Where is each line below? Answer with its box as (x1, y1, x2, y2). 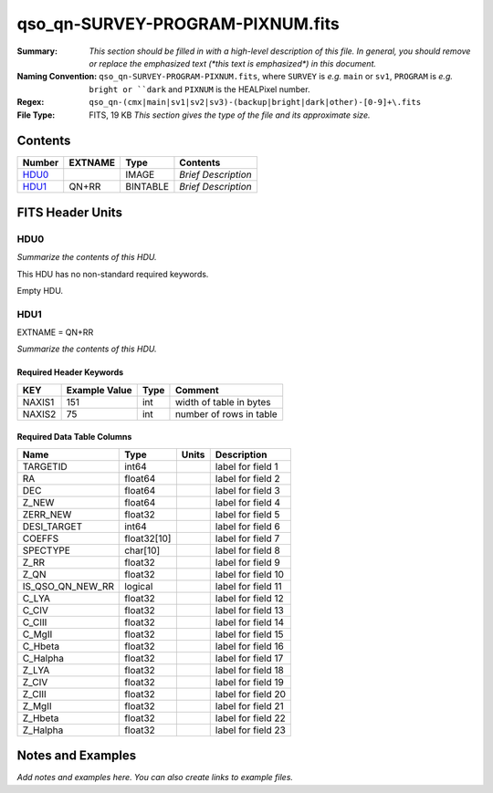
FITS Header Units (16, 204, 123, 220)
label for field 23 (215, 724, 287, 736)
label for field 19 (215, 675, 285, 688)
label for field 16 (215, 640, 285, 652)
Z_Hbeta (22, 712, 59, 725)
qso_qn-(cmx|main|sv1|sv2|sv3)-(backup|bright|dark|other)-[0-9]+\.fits (89, 97, 422, 108)
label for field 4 (215, 496, 281, 508)
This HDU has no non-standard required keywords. (16, 268, 209, 279)
